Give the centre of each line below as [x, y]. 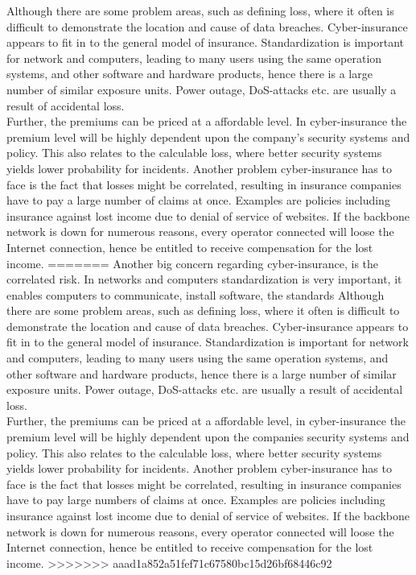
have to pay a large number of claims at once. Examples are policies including [198, 200]
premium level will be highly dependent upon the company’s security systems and [208, 137]
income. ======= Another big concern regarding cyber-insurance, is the [193, 263]
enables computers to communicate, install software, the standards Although [196, 294]
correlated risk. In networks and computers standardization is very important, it [204, 279]
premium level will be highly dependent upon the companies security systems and [208, 437]
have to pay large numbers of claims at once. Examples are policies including [196, 500]
